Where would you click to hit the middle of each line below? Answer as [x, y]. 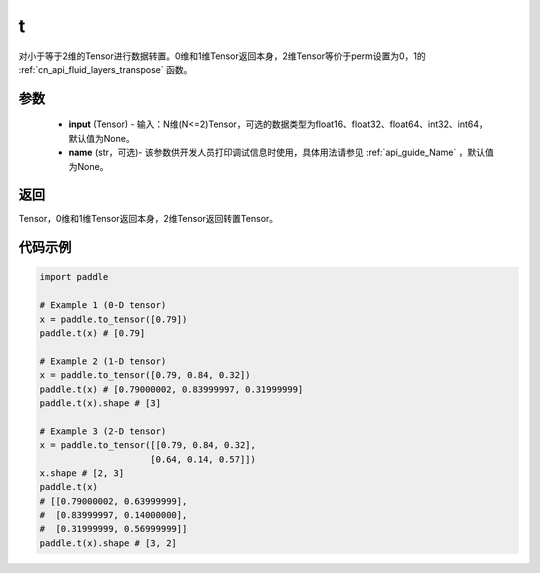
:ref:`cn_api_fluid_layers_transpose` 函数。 [105, 69]
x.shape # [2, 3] [82, 473]
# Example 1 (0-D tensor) [103, 305]
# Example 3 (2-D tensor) [103, 431]
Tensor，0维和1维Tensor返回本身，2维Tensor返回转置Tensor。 [148, 219]
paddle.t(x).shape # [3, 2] [108, 543]
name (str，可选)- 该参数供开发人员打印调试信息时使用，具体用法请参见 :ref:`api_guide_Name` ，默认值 [281, 152]
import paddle [74, 277]
